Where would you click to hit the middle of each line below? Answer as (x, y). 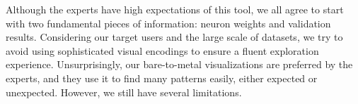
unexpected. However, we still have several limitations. (124, 92)
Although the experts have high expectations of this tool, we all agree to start (175, 9)
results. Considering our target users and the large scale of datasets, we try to (174, 37)
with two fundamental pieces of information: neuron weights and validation (168, 23)
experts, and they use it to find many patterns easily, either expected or (162, 78)
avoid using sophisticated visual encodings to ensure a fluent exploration (162, 50)
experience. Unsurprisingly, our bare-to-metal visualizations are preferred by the (179, 64)
